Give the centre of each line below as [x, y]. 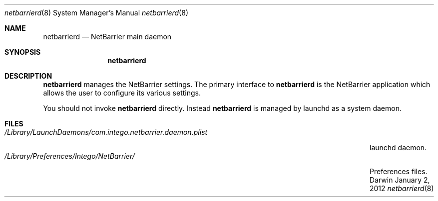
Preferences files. [399, 171]
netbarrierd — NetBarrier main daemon [107, 37]
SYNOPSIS [23, 52]
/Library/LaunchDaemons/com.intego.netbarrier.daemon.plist [106, 132]
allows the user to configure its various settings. [122, 93]
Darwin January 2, [400, 180]
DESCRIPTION [28, 76]
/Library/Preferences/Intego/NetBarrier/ [70, 156]
